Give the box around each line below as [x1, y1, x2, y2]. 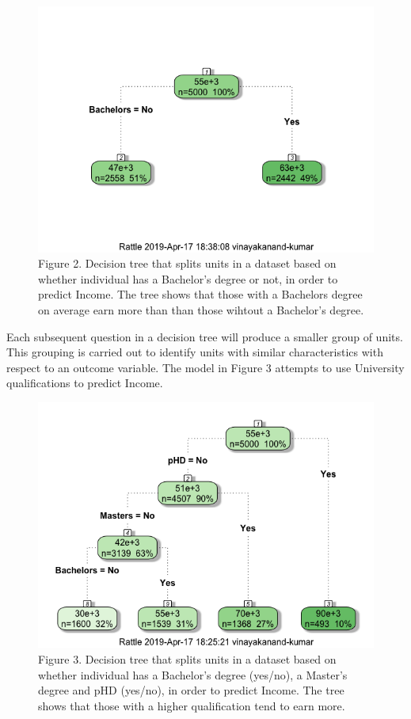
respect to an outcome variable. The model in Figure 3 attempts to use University [6, 359, 405, 375]
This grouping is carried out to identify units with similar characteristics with [6, 344, 383, 360]
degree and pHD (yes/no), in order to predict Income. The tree [38, 682, 344, 698]
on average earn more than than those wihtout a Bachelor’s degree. [38, 301, 364, 318]
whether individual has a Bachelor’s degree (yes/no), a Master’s [38, 666, 348, 683]
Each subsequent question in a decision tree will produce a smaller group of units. [6, 328, 403, 344]
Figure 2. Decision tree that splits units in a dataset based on [38, 255, 337, 272]
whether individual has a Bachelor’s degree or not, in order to [38, 270, 338, 287]
